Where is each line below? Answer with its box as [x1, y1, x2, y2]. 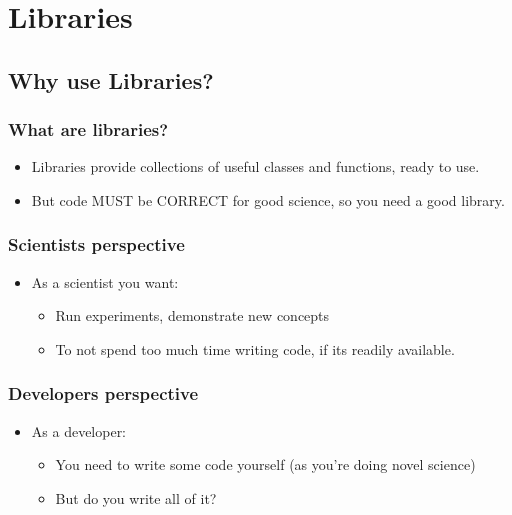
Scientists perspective [8, 232, 185, 257]
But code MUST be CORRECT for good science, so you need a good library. [31, 189, 505, 210]
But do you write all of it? [55, 487, 217, 508]
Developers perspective [8, 381, 199, 406]
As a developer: [31, 420, 127, 441]
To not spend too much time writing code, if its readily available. [55, 338, 455, 359]
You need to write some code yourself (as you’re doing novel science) [55, 454, 476, 475]
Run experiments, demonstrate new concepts [55, 305, 330, 326]
